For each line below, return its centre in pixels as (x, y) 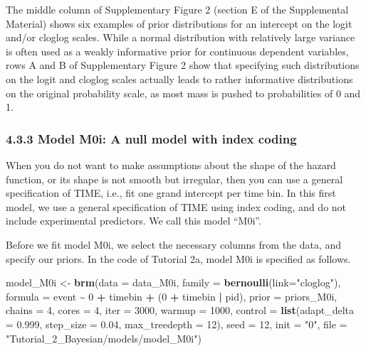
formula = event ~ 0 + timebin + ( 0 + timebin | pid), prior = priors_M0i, (172, 296)
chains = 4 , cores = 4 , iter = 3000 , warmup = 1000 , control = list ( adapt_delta (180, 310)
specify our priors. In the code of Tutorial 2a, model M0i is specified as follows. (178, 258)
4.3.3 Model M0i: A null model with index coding (151, 138)
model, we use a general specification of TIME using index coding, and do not (176, 206)
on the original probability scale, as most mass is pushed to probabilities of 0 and (183, 93)
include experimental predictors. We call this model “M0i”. (134, 221)
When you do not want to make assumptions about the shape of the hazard (171, 164)
